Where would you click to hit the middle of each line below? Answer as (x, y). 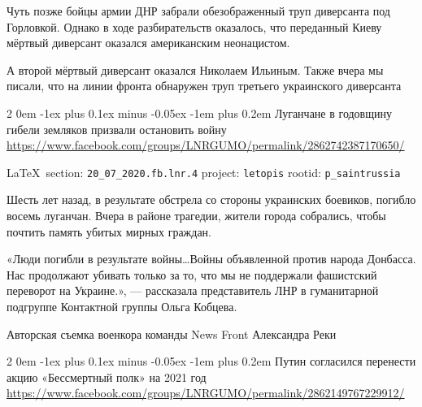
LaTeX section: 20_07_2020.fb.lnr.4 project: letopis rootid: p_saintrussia (204, 172)
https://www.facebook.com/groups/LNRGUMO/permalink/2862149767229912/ (206, 393)
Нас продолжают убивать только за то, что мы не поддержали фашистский (192, 274)
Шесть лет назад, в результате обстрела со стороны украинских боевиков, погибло (211, 199)
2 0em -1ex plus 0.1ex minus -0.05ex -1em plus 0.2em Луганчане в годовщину (199, 113)
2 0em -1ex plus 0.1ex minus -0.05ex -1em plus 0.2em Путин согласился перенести (211, 361)
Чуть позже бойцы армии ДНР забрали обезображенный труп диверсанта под (198, 11)
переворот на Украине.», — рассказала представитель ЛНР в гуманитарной (193, 290)
